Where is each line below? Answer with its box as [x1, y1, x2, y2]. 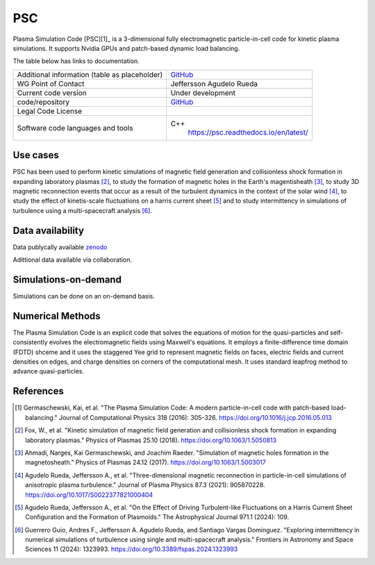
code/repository [17, 97, 70, 107]
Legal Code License [17, 106, 83, 116]
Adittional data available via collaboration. [12, 255, 132, 264]
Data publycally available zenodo [12, 243, 108, 251]
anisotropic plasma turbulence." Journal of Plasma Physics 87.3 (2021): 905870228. [25, 481, 265, 489]
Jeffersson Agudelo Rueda [170, 78, 258, 88]
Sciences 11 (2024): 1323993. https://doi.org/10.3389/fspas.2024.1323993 [25, 545, 238, 553]
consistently [12, 338, 48, 346]
